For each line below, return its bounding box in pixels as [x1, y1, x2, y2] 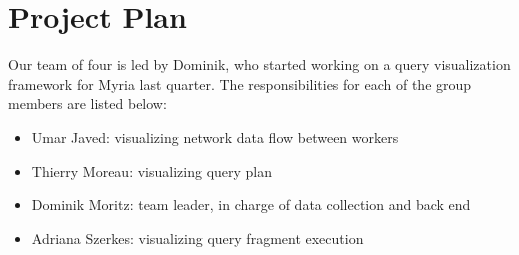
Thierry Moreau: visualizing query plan [31, 160, 273, 181]
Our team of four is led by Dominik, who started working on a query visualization [8, 54, 511, 75]
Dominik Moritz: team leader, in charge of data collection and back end [31, 194, 471, 215]
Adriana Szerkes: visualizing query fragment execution [31, 227, 364, 248]
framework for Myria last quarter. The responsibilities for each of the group [8, 73, 472, 94]
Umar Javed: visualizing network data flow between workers [31, 126, 399, 147]
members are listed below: [8, 93, 167, 114]
